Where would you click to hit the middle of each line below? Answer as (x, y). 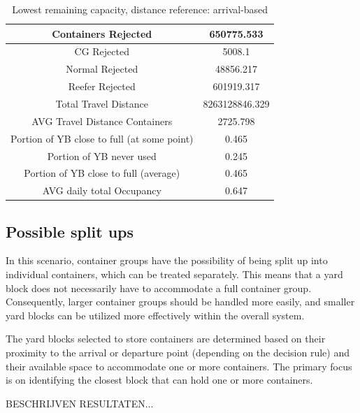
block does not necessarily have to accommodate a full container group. (159, 288)
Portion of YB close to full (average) (102, 173)
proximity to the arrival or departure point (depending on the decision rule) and (178, 353)
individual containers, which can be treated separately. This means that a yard (174, 274)
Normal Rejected (102, 69)
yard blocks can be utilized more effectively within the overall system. (155, 315)
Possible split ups (70, 231)
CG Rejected (102, 51)
